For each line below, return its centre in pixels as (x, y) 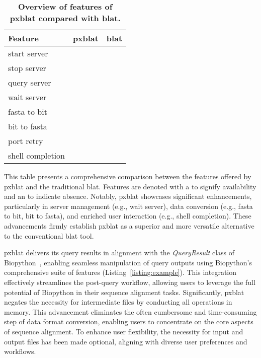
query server (30, 82)
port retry (26, 141)
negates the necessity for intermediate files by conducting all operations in (118, 302)
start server (28, 53)
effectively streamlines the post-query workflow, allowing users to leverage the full (130, 282)
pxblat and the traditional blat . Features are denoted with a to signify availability (130, 186)
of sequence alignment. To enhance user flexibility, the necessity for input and (124, 331)
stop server (27, 68)
